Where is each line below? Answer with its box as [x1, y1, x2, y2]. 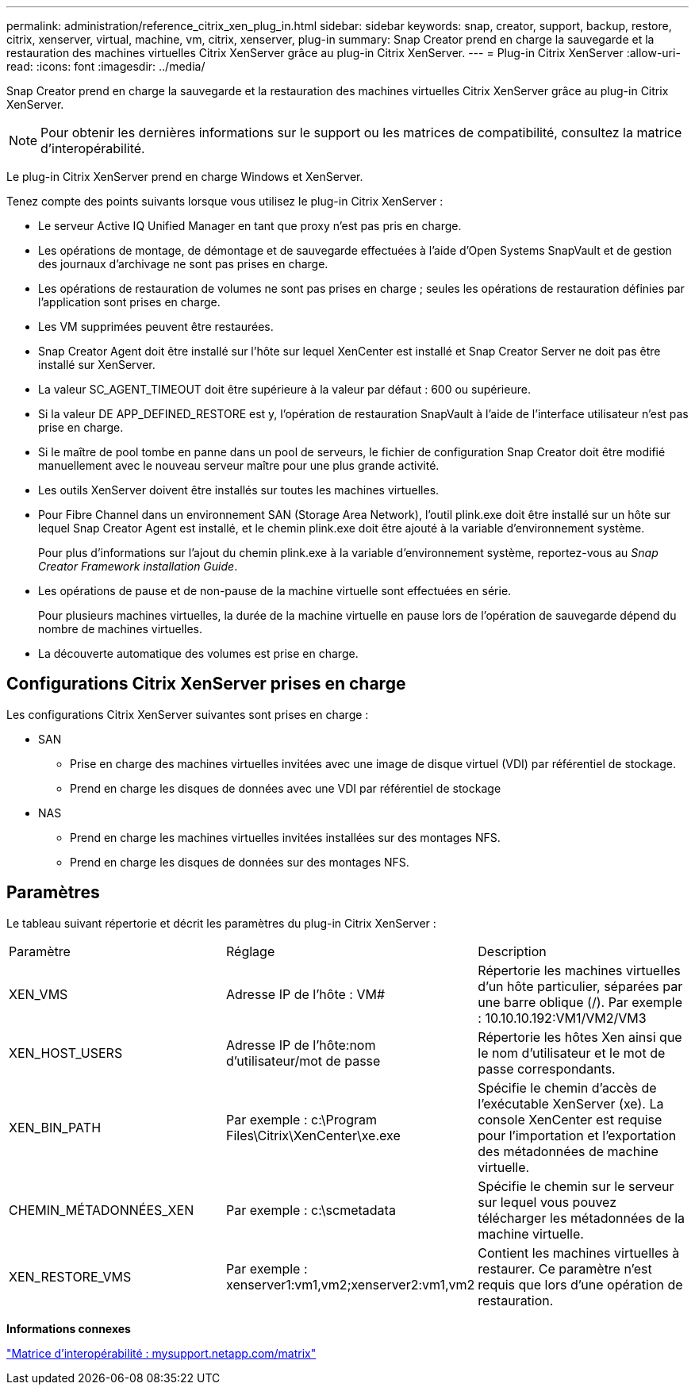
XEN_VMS [9, 986, 68, 1002]
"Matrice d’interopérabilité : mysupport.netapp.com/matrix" [6, 1346, 317, 1360]
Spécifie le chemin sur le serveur [478, 1178, 674, 1194]
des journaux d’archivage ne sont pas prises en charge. [38, 257, 328, 271]
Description [478, 943, 547, 959]
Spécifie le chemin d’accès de [478, 1079, 657, 1096]
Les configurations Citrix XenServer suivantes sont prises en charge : [6, 707, 369, 721]
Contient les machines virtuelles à [478, 1244, 680, 1261]
